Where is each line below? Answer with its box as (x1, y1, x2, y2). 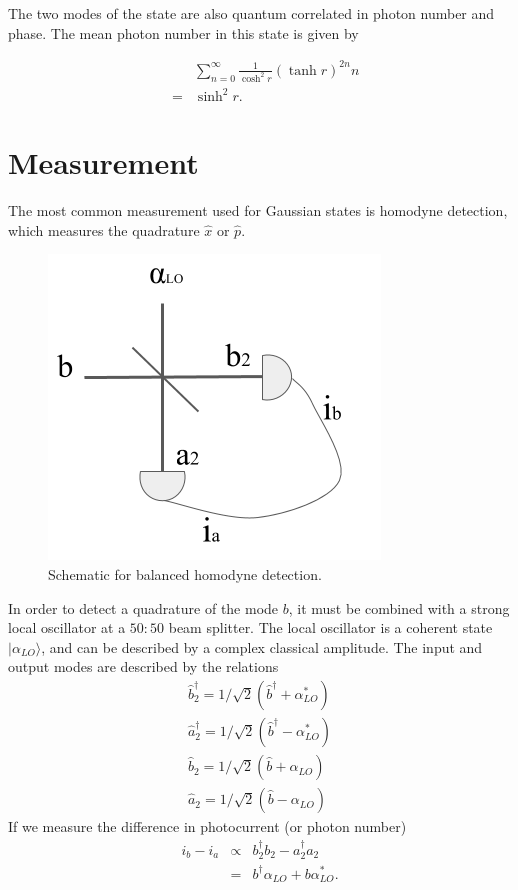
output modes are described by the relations (8, 656, 279, 677)
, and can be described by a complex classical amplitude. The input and (41, 636, 483, 657)
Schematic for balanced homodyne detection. (48, 564, 322, 585)
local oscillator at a (8, 617, 126, 638)
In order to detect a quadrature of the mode (8, 597, 279, 618)
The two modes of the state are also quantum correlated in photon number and (8, 3, 495, 23)
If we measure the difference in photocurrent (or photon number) (8, 816, 407, 837)
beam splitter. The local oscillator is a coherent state (168, 617, 493, 638)
